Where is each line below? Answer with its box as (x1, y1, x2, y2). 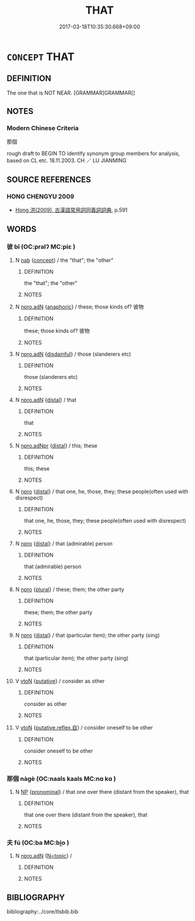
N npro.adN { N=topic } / (15, 852, 72, 860)
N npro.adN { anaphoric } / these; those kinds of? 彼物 (15, 303, 144, 310)
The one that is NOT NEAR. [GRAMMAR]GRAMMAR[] (6, 89, 135, 96)
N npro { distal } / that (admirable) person (15, 540, 113, 547)
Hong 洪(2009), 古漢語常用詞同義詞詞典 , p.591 (15, 206, 128, 213)
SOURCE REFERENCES (6, 174, 91, 184)
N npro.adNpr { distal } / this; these (15, 442, 98, 449)
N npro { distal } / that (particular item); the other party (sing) (15, 631, 160, 638)
